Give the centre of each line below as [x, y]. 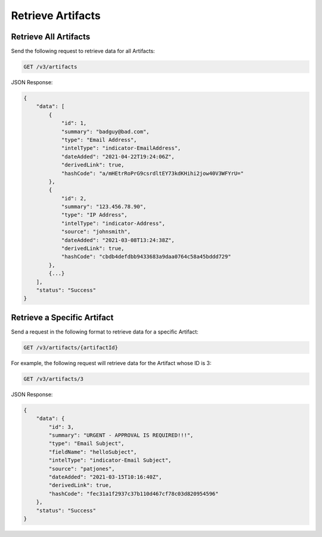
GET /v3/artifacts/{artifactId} [71, 347]
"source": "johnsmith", [96, 232]
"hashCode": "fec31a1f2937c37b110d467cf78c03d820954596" [134, 493]
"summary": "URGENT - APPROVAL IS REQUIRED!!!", [121, 435]
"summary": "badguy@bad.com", [105, 132]
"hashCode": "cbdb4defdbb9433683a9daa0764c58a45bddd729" [146, 257]
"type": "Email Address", [99, 140]
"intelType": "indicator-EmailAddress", [121, 148]
